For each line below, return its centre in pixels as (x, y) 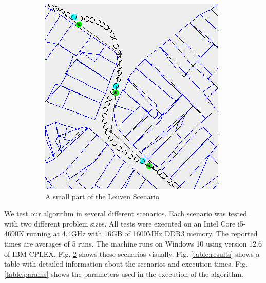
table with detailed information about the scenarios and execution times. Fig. (126, 264)
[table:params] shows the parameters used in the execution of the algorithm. (124, 273)
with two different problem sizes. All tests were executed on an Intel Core (120, 223)
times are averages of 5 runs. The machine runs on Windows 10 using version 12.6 (133, 243)
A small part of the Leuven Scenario (102, 196)
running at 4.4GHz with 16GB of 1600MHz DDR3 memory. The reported (142, 233)
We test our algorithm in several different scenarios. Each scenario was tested (126, 213)
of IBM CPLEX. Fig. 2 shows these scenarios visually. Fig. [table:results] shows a (132, 253)
